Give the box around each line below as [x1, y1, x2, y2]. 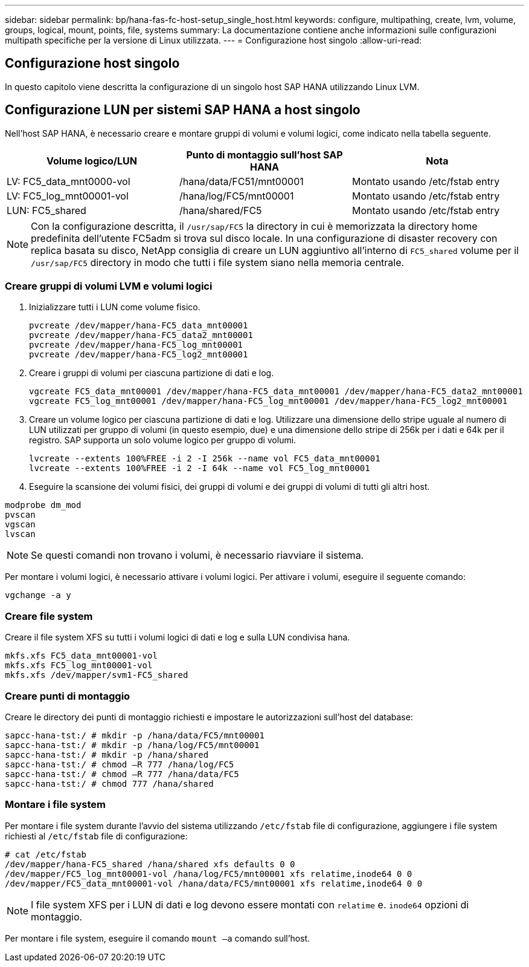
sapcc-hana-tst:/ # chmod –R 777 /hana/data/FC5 [5, 769, 239, 779]
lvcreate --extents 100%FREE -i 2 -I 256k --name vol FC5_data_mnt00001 [29, 454, 380, 464]
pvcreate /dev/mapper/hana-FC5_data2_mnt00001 [29, 330, 253, 340]
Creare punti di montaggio [5, 689, 130, 702]
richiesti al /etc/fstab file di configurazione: [5, 830, 188, 841]
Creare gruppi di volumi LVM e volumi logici [5, 280, 213, 293]
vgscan [5, 519, 36, 530]
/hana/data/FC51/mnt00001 [179, 175, 304, 187]
